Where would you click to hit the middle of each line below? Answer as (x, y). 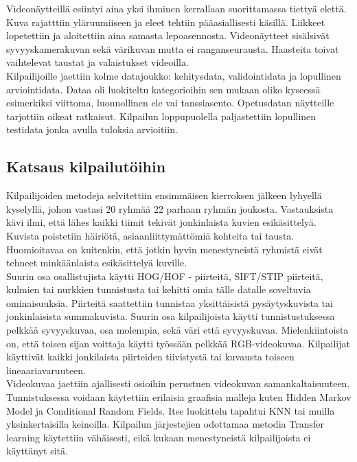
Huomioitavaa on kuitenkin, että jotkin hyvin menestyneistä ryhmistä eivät (164, 249)
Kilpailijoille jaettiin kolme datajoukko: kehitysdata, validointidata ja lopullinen (174, 75)
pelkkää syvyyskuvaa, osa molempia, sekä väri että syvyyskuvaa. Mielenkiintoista (177, 330)
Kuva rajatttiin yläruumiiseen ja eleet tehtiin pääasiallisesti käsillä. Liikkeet (166, 22)
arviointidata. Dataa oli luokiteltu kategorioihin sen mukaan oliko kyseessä (163, 89)
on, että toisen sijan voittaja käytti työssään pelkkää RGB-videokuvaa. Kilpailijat (178, 343)
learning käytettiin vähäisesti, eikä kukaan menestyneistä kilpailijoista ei (159, 437)
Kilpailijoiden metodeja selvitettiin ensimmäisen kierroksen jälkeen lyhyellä (164, 195)
